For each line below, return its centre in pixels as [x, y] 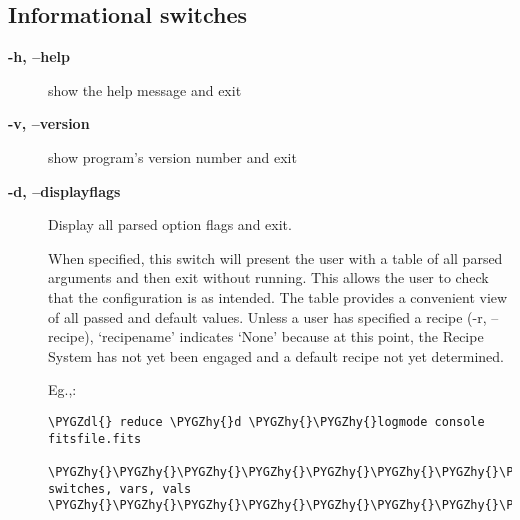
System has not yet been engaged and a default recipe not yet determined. [276, 355]
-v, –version [49, 123]
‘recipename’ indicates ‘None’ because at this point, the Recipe [291, 336]
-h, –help [39, 56]
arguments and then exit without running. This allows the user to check [268, 277]
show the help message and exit [145, 89]
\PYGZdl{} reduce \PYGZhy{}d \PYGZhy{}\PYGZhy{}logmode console [266, 421]
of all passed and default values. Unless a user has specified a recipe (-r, [267, 316]
